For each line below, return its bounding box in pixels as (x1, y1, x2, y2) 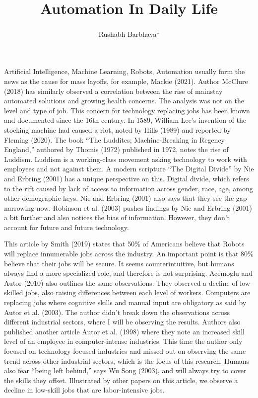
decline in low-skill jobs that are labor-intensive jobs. (4, 385, 165, 395)
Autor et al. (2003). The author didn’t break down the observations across (4, 307, 230, 317)
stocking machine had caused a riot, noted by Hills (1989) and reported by (4, 124, 231, 135)
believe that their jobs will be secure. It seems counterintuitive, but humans (4, 258, 234, 268)
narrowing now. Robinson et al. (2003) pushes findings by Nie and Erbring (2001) (4, 202, 252, 213)
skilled (4, 287, 23, 298)
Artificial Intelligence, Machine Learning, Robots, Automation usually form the (4, 66, 245, 77)
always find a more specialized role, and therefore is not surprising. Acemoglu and (4, 268, 253, 278)
